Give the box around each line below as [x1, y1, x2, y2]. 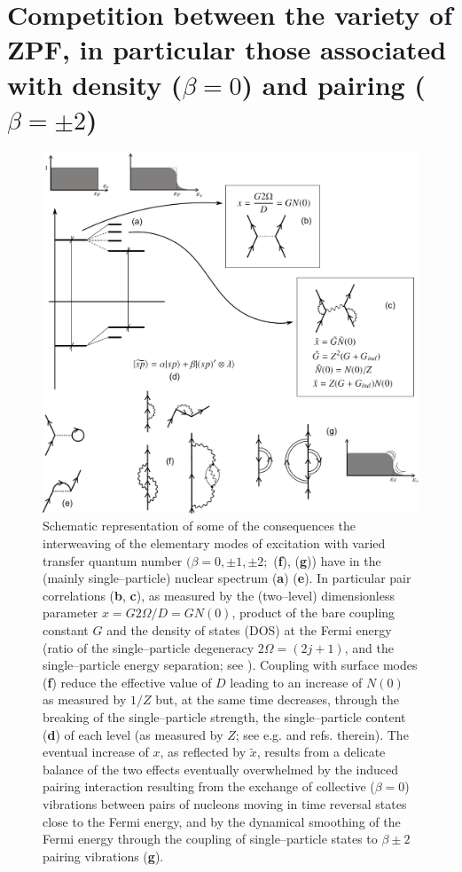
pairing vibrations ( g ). [43, 846, 164, 865]
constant [43, 621, 89, 640]
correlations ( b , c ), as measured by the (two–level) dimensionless [43, 585, 395, 604]
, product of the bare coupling [231, 603, 395, 622]
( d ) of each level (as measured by [43, 725, 223, 743]
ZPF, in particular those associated [7, 31, 447, 67]
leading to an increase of [230, 672, 363, 691]
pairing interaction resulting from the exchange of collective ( [43, 777, 375, 796]
